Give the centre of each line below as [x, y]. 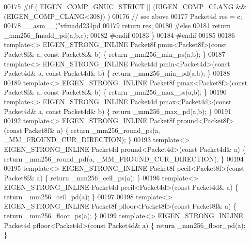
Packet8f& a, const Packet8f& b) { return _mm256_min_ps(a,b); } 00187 [115, 54]
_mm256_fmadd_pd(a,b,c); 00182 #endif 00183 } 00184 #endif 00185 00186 [119, 35]
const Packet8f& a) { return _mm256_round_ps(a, [83, 130]
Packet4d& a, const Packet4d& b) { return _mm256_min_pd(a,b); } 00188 [117, 73]
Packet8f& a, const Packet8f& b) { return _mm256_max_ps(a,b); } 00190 [115, 92]
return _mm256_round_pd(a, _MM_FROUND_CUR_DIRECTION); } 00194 [124, 158]
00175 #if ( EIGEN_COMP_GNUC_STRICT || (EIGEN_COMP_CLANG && [125, 6]
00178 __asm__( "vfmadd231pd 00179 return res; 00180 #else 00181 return [118, 25]
